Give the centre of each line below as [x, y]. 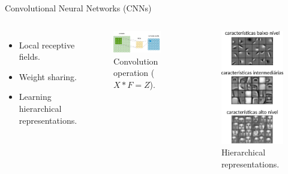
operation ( [134, 73]
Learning [35, 97]
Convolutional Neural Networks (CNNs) [78, 8]
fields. [29, 57]
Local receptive [47, 45]
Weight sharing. [48, 76]
